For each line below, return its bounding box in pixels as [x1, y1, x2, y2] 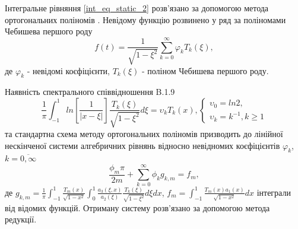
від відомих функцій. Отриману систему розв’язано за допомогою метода [5, 201, 270, 214]
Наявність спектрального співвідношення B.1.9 [5, 85, 175, 98]
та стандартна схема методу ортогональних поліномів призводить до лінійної [5, 127, 283, 139]
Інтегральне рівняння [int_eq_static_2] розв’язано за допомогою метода [5, 2, 269, 14]
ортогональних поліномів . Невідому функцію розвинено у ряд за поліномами [5, 13, 286, 26]
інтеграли [256, 186, 291, 198]
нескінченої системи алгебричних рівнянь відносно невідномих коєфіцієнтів [5, 139, 280, 151]
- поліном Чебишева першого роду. [141, 64, 269, 77]
